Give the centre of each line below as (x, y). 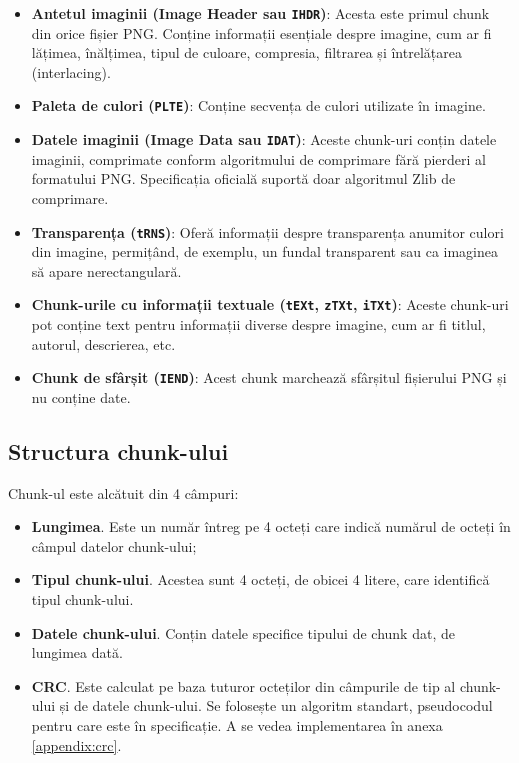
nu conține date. (81, 396)
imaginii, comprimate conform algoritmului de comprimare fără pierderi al (258, 158)
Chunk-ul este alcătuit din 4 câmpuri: (123, 492)
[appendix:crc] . (76, 744)
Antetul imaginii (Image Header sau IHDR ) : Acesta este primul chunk (260, 13)
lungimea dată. (77, 652)
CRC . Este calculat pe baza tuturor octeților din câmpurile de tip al (243, 685)
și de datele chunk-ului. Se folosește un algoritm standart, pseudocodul (276, 705)
